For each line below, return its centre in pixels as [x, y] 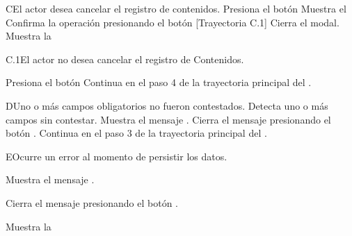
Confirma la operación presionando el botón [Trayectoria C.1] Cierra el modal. [173, 22]
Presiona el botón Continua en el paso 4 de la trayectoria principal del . [159, 82]
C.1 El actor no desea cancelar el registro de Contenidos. [125, 59]
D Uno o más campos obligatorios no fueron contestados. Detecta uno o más [167, 105]
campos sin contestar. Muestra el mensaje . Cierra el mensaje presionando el [168, 119]
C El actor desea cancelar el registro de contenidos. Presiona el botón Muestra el [176, 8]
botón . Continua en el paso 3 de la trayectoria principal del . [136, 133]
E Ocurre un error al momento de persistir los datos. [117, 156]
